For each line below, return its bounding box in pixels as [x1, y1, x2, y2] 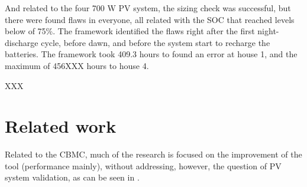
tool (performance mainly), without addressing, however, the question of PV [5, 159, 282, 172]
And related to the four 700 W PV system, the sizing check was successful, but [5, 2, 291, 14]
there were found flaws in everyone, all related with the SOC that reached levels [5, 13, 295, 25]
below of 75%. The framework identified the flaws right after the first [5, 25, 255, 37]
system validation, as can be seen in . [5, 171, 140, 183]
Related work [5, 114, 117, 138]
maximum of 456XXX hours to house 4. [5, 59, 149, 71]
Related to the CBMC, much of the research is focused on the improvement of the [5, 148, 302, 160]
